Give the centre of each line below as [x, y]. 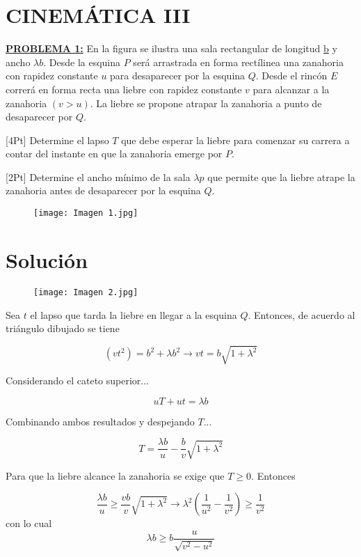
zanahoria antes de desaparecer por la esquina [103, 190]
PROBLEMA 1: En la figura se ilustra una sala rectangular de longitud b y [171, 48]
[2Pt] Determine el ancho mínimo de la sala [98, 176]
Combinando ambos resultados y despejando [100, 421]
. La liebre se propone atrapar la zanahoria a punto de [206, 103]
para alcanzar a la [291, 89]
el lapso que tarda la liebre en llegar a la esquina [134, 314]
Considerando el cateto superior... [78, 381]
